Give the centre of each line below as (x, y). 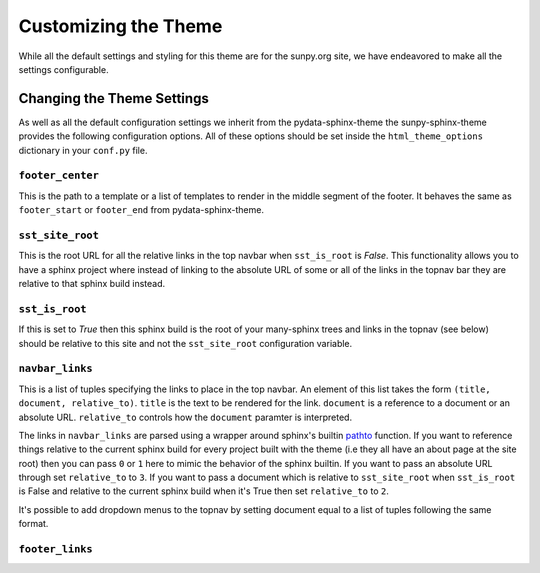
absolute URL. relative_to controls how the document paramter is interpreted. (185, 417)
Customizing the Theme (120, 26)
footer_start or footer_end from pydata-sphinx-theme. (141, 210)
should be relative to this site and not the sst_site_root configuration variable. (185, 343)
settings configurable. (63, 69)
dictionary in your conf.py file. (83, 150)
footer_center (59, 175)
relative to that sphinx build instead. (92, 284)
